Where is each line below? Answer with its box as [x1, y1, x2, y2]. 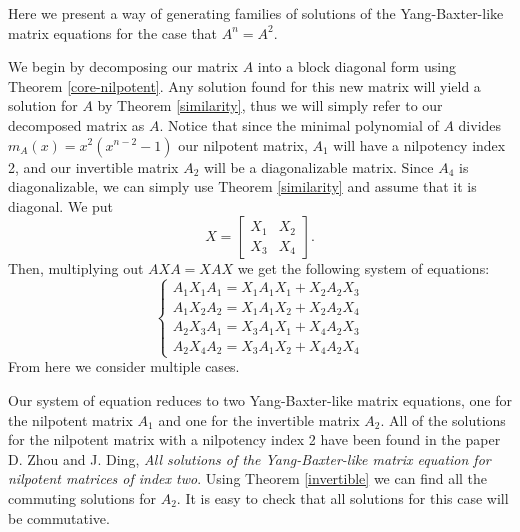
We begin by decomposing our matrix [8, 56, 239, 77]
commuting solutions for [8, 487, 156, 508]
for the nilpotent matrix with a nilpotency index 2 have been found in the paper [8, 429, 501, 450]
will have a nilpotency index [333, 134, 506, 155]
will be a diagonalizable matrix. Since [203, 156, 434, 177]
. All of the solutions [380, 409, 506, 430]
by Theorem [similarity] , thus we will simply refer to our [97, 95, 443, 116]
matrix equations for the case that [8, 22, 218, 43]
